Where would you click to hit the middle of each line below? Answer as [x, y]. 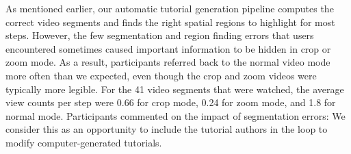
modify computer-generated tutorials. [84, 142]
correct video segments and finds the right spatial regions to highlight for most [170, 22]
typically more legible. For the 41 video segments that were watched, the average [175, 89]
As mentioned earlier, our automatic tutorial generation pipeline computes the [170, 8]
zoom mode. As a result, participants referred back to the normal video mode [168, 62]
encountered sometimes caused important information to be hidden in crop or [168, 48]
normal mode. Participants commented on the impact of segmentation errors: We [175, 115]
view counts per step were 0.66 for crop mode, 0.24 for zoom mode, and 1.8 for [171, 102]
